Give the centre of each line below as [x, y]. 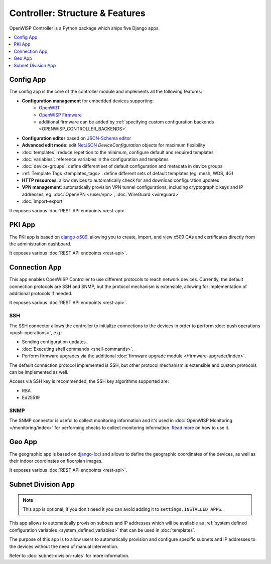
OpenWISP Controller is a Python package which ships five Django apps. [85, 28]
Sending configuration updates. [54, 342]
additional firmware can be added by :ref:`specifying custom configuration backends [126, 122]
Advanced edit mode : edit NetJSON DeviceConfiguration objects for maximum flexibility [114, 145]
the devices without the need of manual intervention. [64, 546]
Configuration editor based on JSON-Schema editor [77, 138]
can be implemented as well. [39, 372]
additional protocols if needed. [41, 294]
